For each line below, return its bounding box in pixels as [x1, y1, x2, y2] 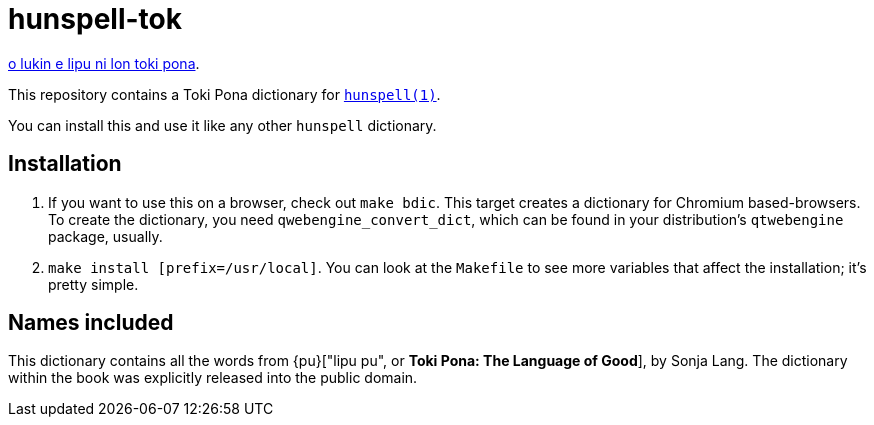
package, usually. [48, 227, 163, 245]
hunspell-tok [8, 2, 182, 36]
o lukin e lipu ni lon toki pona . [8, 54, 200, 72]
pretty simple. [48, 275, 139, 293]
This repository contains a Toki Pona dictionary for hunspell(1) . [8, 85, 441, 103]
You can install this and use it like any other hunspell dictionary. [8, 116, 437, 134]
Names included [8, 310, 174, 336]
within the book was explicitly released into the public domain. [8, 369, 418, 387]
